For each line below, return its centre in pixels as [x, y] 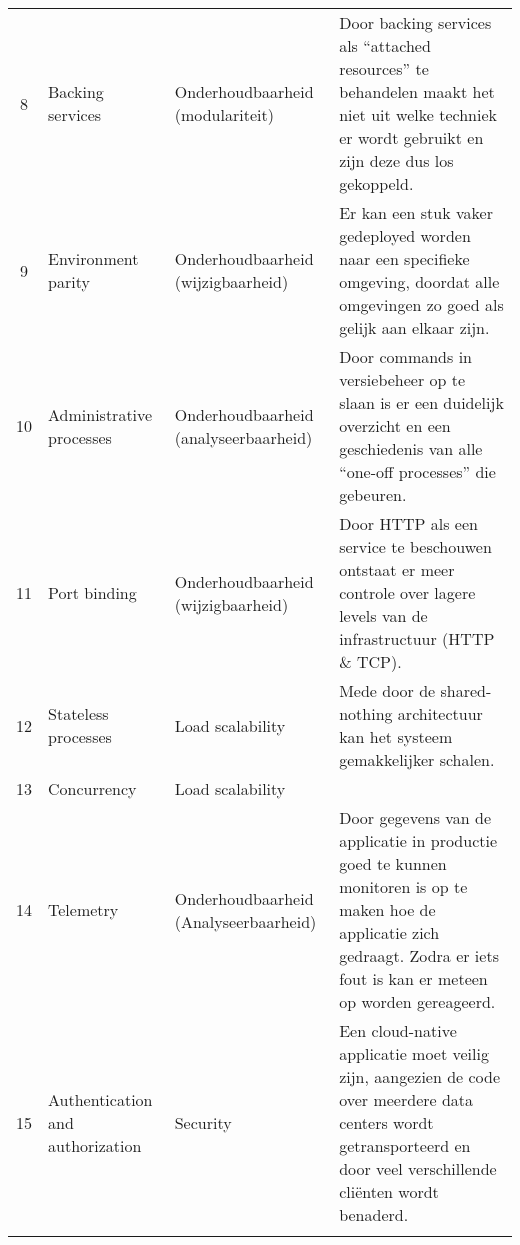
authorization [95, 1145]
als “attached [385, 45]
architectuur [440, 713]
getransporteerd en [405, 1145]
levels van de [383, 615]
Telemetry [83, 909]
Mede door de [387, 690]
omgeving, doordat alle [419, 281]
